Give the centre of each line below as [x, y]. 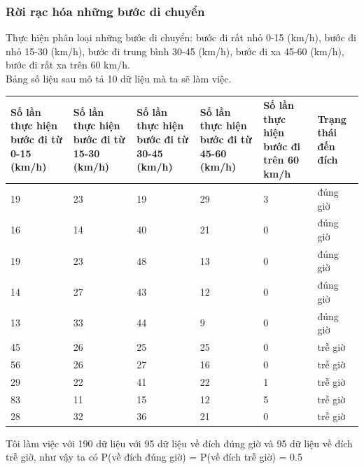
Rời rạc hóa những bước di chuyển [105, 11]
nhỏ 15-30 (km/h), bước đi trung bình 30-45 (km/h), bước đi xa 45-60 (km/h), [175, 51]
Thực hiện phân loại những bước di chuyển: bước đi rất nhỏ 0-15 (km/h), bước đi [181, 37]
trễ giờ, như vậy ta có [52, 457]
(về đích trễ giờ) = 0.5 [254, 457]
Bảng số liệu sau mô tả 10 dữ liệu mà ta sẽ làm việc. [119, 78]
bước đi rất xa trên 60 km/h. [68, 65]
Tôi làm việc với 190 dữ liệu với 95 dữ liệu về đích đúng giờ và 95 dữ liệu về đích [179, 443]
